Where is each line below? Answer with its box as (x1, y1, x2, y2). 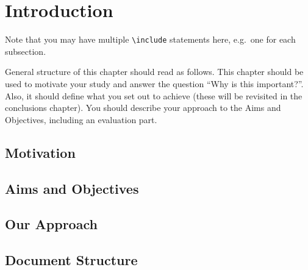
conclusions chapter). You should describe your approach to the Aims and (5, 101, 281, 114)
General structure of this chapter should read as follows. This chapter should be (5, 65, 304, 78)
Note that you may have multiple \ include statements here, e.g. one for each (5, 33, 296, 46)
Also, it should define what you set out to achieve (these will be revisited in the (5, 89, 303, 102)
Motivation (5, 143, 76, 162)
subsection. (5, 44, 46, 57)
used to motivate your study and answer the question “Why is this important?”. (5, 77, 304, 90)
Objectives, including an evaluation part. (5, 113, 157, 126)
